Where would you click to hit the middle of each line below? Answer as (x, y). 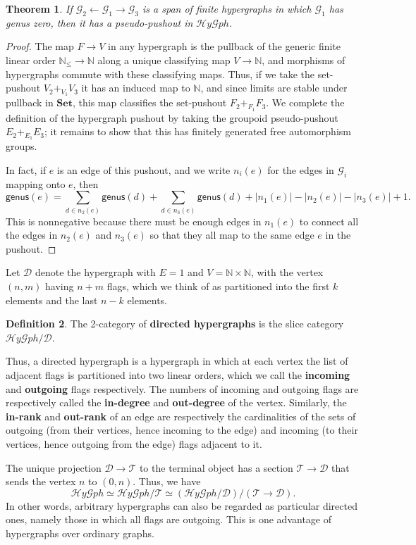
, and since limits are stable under (274, 88)
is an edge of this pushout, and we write (144, 169)
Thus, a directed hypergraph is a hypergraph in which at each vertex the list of (177, 361)
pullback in (30, 102)
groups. (22, 146)
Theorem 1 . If (39, 8)
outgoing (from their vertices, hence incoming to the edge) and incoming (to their (182, 430)
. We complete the (305, 102)
